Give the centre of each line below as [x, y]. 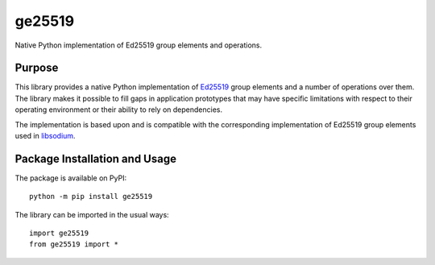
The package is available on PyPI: [71, 178]
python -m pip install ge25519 [91, 197]
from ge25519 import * [74, 244]
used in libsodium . [45, 136]
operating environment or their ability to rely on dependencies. [119, 110]
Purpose [37, 68]
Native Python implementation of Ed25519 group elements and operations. [139, 45]
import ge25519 [59, 233]
